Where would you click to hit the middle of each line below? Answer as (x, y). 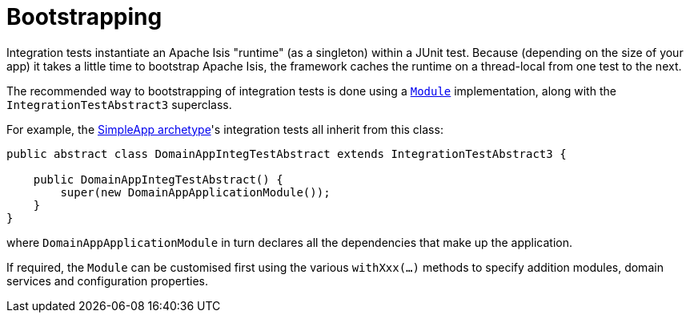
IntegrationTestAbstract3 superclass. (119, 104)
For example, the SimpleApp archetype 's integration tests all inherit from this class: (225, 129)
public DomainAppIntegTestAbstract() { (158, 179)
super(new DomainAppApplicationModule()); (195, 192)
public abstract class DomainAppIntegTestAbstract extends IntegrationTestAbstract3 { (287, 153)
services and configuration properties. (108, 281)
